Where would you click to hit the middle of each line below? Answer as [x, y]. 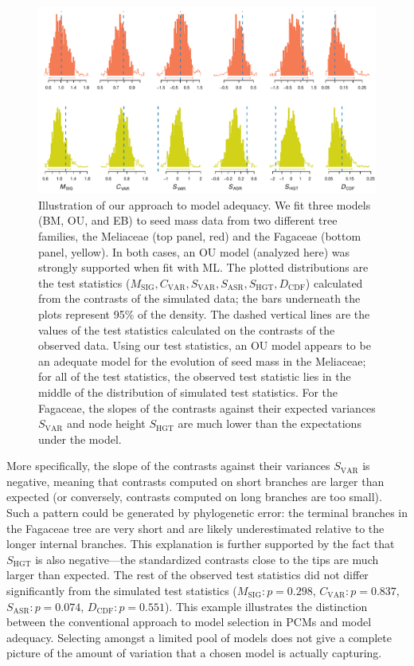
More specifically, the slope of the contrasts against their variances [168, 466]
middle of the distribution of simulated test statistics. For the [188, 392]
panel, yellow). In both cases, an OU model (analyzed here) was [194, 251]
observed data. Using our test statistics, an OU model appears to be [205, 345]
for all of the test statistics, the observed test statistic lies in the [195, 376]
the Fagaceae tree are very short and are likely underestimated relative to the [195, 528]
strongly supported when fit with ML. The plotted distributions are [203, 267]
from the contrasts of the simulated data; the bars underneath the [199, 298]
